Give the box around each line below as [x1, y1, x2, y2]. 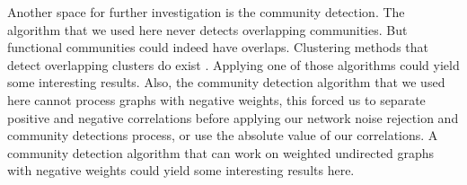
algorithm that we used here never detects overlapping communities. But [7, 20, 408, 39]
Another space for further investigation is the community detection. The [7, 3, 405, 21]
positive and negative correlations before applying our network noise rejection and [7, 108, 459, 127]
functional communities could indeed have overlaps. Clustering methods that [7, 38, 429, 57]
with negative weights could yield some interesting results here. [7, 161, 355, 180]
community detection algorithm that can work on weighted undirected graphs [7, 143, 435, 162]
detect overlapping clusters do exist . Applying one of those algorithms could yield [7, 55, 460, 74]
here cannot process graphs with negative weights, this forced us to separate [7, 90, 426, 109]
